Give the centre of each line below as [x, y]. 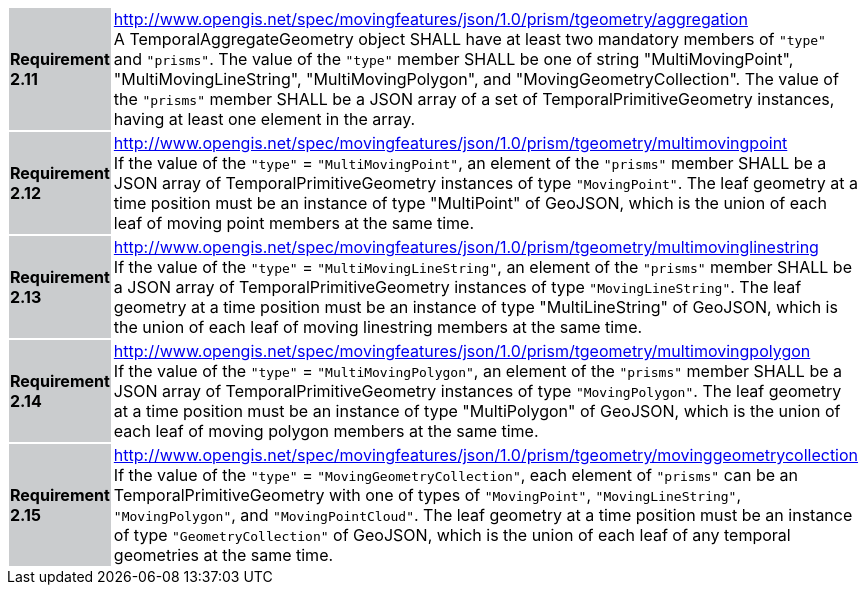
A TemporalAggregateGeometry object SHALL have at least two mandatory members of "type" [469, 39]
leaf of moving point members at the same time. [294, 223]
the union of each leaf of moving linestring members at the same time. [378, 327]
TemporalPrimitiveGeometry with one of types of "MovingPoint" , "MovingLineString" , [427, 495]
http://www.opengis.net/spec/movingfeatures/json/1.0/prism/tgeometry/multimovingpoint [450, 143]
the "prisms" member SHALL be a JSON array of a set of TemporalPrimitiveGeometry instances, [474, 99]
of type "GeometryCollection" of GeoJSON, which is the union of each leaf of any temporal [452, 535]
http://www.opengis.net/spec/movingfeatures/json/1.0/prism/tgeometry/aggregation [430, 19]
